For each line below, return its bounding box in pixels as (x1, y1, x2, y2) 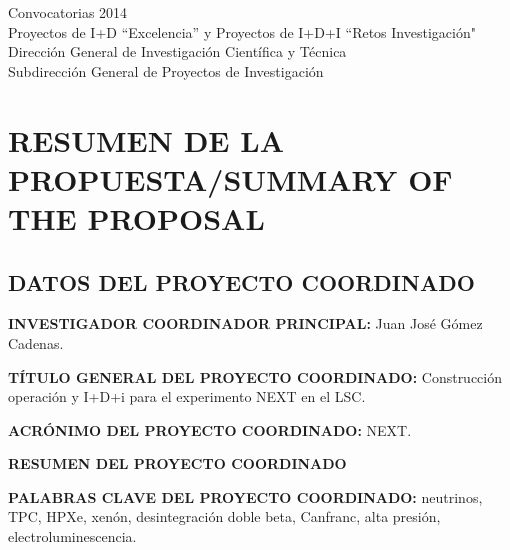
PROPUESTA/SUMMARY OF (8, 158, 453, 199)
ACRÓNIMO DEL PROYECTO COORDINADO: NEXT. (8, 419, 412, 440)
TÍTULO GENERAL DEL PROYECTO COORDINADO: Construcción (8, 366, 503, 387)
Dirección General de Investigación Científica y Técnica (8, 41, 347, 62)
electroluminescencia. (8, 526, 137, 547)
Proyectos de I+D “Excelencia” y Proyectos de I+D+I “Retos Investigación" (8, 21, 476, 42)
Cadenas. (8, 332, 64, 353)
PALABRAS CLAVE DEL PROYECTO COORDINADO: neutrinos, (8, 486, 483, 507)
